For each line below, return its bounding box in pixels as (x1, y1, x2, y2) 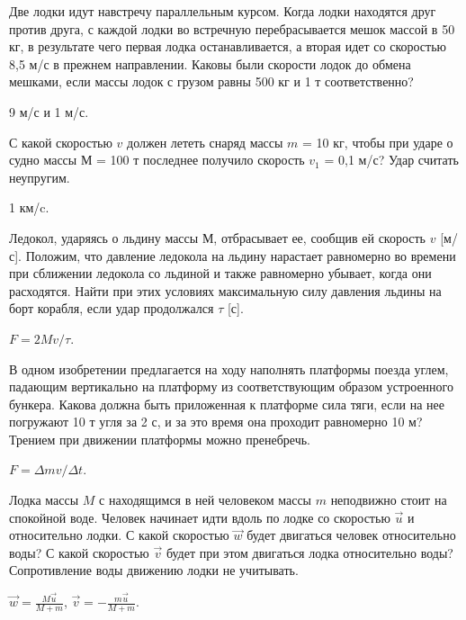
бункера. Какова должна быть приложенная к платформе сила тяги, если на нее (9, 394, 445, 413)
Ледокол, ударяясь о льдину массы (9, 228, 199, 247)
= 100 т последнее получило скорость (96, 150, 305, 169)
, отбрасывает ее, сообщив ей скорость (213, 228, 426, 247)
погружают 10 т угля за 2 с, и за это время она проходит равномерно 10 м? (9, 412, 423, 431)
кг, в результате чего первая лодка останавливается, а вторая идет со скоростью (9, 37, 447, 56)
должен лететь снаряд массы (127, 132, 283, 151)
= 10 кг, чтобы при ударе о (302, 132, 453, 151)
